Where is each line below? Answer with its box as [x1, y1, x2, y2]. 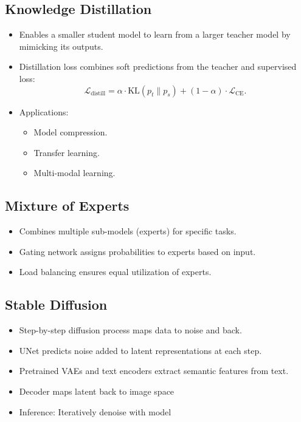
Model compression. [33, 126, 108, 138]
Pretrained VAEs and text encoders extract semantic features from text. [19, 364, 289, 377]
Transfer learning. [33, 146, 100, 158]
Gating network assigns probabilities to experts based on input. [19, 245, 256, 257]
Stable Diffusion [5, 295, 108, 314]
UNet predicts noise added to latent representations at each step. [19, 344, 262, 356]
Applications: [19, 105, 69, 118]
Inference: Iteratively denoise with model [19, 405, 171, 418]
